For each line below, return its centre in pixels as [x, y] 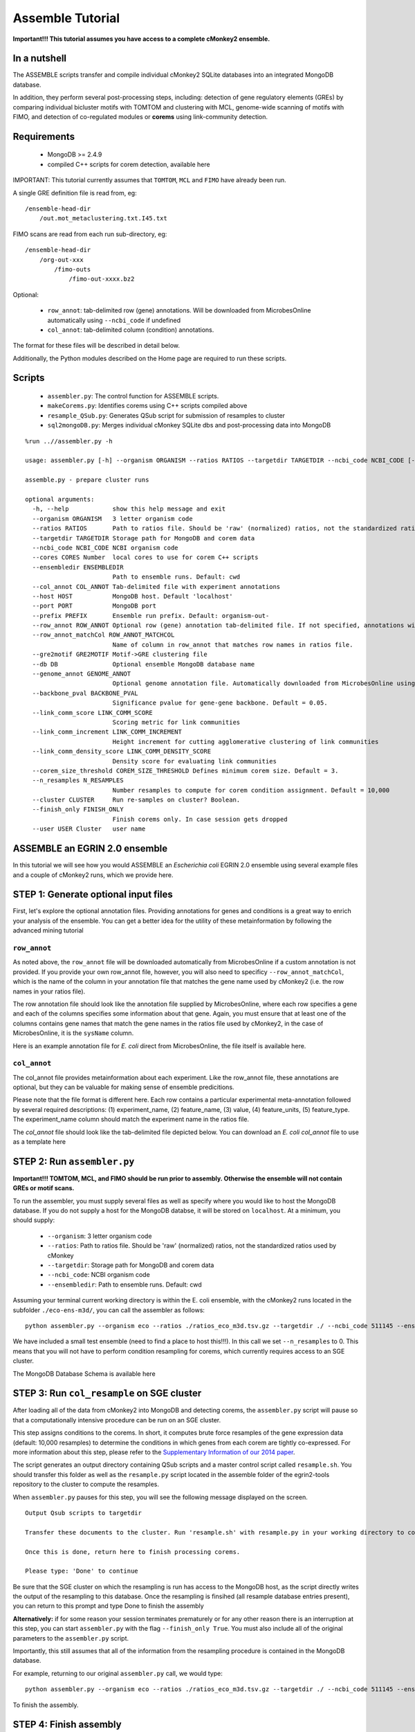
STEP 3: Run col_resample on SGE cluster [107, 1394]
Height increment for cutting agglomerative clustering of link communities [246, 742]
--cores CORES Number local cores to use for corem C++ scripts [145, 557]
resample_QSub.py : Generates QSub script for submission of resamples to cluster [166, 415]
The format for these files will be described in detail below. [96, 346]
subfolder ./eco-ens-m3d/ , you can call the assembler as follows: [109, 1310]
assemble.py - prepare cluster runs [87, 480]
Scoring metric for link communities [176, 722]
